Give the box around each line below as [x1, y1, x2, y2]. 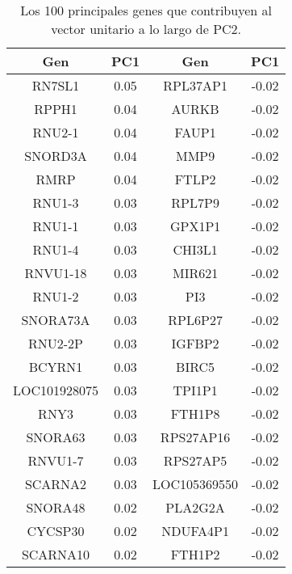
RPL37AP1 [163, 76, 227, 95]
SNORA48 [26, 498, 86, 517]
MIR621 [172, 264, 219, 283]
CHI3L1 [173, 240, 218, 260]
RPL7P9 [171, 193, 219, 213]
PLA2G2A [165, 498, 225, 517]
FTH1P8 [170, 404, 220, 424]
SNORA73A [21, 310, 90, 330]
